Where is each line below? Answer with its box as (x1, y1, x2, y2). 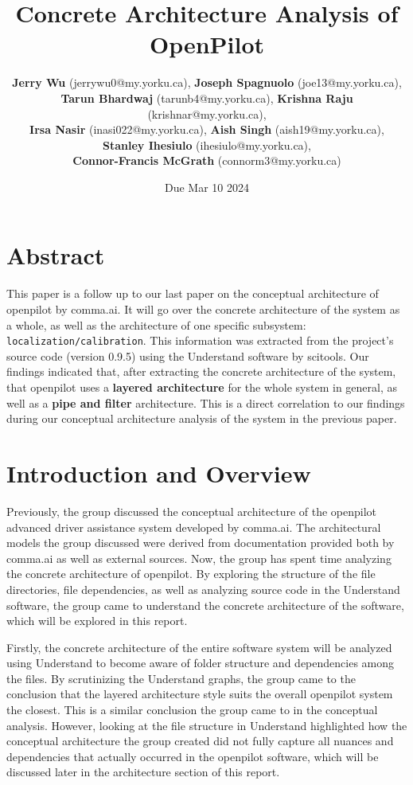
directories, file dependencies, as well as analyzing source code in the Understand (6, 580, 400, 597)
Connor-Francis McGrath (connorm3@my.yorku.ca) (72, 152, 341, 169)
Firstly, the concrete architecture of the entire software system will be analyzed (6, 639, 392, 655)
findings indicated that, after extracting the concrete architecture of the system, (6, 363, 396, 380)
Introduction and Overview (6, 457, 311, 489)
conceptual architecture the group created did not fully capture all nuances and (6, 732, 394, 749)
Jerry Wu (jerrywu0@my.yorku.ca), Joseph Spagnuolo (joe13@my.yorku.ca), (12, 74, 402, 91)
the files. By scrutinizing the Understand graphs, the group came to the (6, 670, 356, 686)
